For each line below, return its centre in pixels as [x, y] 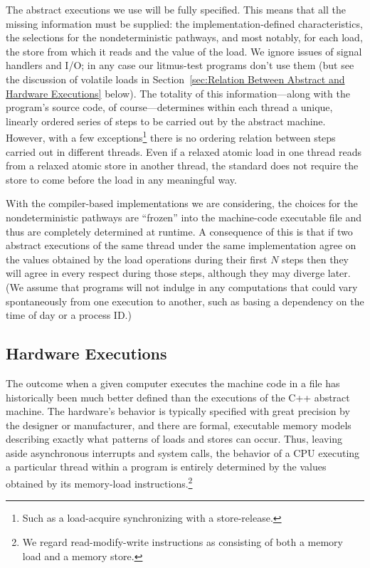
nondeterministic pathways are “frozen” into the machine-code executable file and [184, 217]
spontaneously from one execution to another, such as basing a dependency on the [185, 301]
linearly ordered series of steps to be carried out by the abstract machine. [166, 121]
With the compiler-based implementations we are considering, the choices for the [182, 203]
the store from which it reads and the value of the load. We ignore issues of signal [184, 51]
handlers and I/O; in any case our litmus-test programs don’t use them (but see [180, 65]
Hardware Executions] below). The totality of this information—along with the [178, 93]
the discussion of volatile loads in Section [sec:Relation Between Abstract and [175, 79]
